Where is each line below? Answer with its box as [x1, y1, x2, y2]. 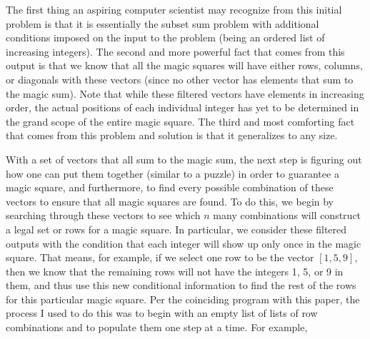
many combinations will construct [213, 208, 361, 223]
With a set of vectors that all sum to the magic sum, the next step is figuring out [6, 151, 362, 166]
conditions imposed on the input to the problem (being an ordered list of [6, 30, 325, 45]
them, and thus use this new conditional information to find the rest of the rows [6, 278, 356, 293]
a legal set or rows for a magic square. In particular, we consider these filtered [6, 221, 347, 236]
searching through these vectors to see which [6, 208, 201, 223]
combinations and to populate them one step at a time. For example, [6, 320, 308, 335]
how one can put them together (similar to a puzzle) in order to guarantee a [6, 166, 339, 181]
